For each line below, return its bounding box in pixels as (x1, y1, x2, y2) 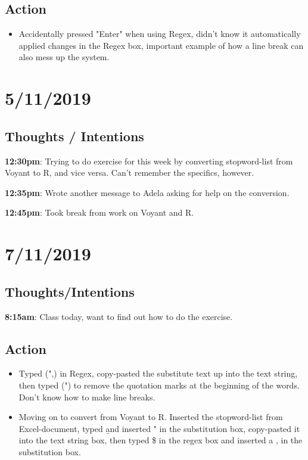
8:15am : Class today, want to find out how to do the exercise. (5, 310, 233, 322)
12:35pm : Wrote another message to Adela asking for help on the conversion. (5, 186, 290, 198)
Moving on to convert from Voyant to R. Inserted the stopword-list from (18, 411, 283, 423)
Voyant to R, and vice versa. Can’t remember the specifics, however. (5, 166, 254, 179)
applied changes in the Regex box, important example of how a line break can (18, 39, 304, 51)
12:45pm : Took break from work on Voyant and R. (5, 206, 194, 219)
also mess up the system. (18, 51, 110, 63)
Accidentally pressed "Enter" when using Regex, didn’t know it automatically (18, 27, 301, 40)
